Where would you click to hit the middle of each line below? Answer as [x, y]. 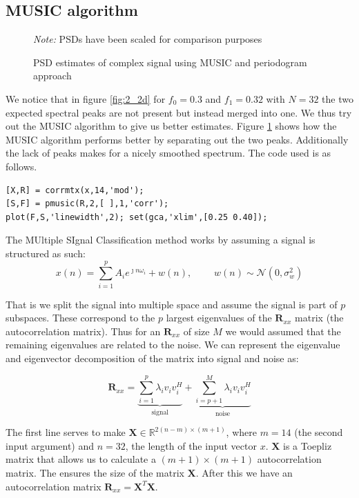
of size [196, 331]
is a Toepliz [308, 445]
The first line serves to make [66, 432]
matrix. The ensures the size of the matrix [95, 472]
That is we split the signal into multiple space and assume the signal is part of [172, 304]
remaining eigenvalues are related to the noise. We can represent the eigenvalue [173, 345]
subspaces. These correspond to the [80, 318]
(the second [319, 432]
